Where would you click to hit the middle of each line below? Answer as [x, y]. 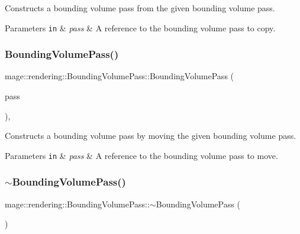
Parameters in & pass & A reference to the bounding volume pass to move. [141, 155]
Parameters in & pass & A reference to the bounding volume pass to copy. [140, 27]
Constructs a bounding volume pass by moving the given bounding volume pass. [151, 136]
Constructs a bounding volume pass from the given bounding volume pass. [140, 8]
